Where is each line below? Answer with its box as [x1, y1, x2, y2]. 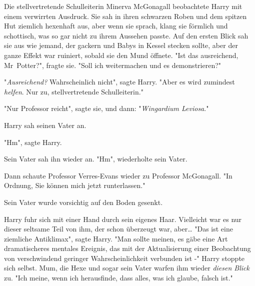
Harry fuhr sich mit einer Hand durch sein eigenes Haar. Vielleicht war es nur [4, 213, 242, 224]
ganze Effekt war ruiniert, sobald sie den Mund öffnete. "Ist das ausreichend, [4, 49, 238, 60]
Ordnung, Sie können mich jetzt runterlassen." [4, 180, 145, 190]
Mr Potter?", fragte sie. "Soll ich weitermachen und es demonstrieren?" [4, 59, 221, 70]
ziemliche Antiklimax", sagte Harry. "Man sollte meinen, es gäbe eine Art [4, 233, 228, 243]
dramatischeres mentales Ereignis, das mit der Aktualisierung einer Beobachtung [4, 243, 251, 253]
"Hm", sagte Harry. [4, 136, 62, 147]
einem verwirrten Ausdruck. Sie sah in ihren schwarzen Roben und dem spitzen [4, 10, 247, 21]
